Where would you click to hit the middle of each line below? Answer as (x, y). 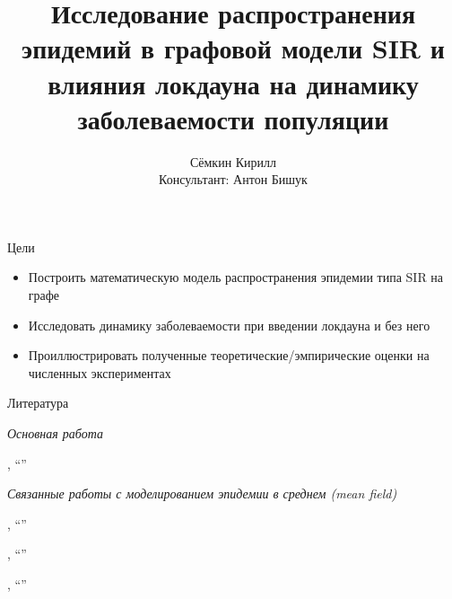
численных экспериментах (100, 372)
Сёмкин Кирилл (233, 161)
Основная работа (55, 433)
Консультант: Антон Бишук (233, 179)
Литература (38, 403)
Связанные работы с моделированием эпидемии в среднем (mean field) (202, 493)
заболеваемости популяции (233, 118)
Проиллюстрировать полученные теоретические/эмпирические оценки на (229, 355)
